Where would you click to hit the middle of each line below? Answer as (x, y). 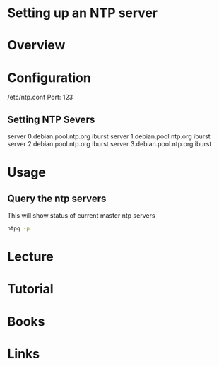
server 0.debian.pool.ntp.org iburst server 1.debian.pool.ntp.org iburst (109, 136)
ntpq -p (19, 229)
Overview (36, 46)
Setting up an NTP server (82, 13)
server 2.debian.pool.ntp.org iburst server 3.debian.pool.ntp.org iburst (109, 144)
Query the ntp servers (57, 198)
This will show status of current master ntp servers (81, 216)
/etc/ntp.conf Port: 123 (40, 98)
